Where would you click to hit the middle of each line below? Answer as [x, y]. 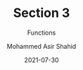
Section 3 [41, 13]
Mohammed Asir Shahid [41, 46]
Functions [41, 33]
